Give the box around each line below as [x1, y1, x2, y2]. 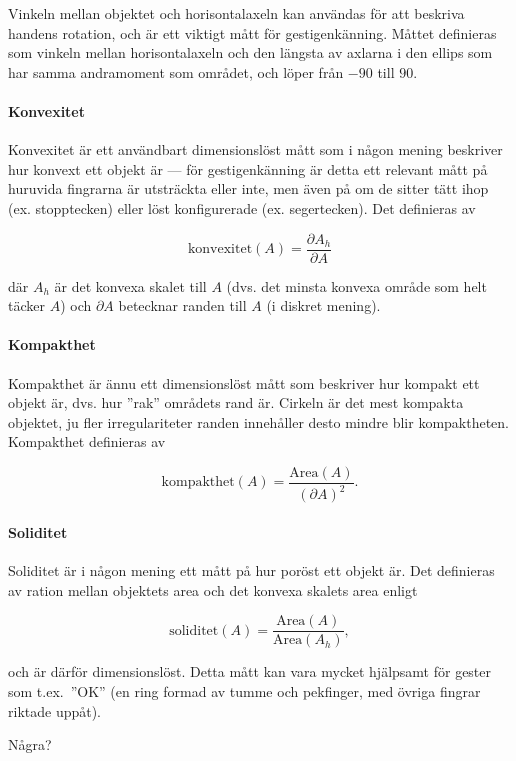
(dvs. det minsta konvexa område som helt [226, 275, 487, 296]
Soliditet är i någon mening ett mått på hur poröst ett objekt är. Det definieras [8, 560, 495, 581]
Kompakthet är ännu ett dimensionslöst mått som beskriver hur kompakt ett [8, 372, 480, 393]
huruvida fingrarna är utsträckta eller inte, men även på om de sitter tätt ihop [8, 178, 489, 199]
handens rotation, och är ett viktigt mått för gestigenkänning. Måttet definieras [8, 22, 497, 43]
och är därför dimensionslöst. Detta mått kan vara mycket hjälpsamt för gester [8, 661, 492, 682]
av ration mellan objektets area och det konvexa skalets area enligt [8, 579, 418, 600]
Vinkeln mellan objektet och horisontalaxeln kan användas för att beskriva [8, 3, 465, 23]
